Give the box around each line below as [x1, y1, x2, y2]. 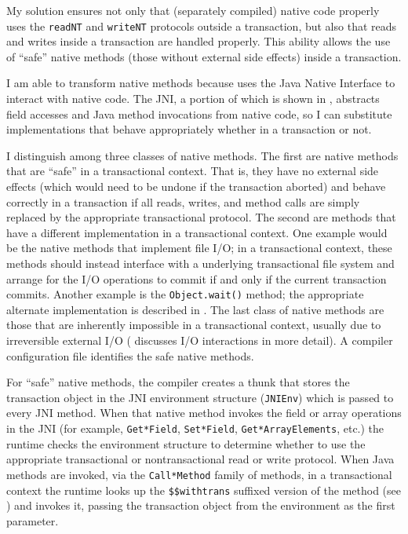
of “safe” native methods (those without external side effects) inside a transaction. [6, 48, 402, 64]
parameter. [6, 512, 59, 529]
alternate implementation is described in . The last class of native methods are [6, 301, 384, 317]
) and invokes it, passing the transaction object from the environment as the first [6, 497, 395, 514]
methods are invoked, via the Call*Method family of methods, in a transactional [6, 466, 392, 482]
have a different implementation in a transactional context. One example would [6, 224, 388, 240]
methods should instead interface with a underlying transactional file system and [6, 254, 395, 271]
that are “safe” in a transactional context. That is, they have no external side [6, 163, 379, 179]
